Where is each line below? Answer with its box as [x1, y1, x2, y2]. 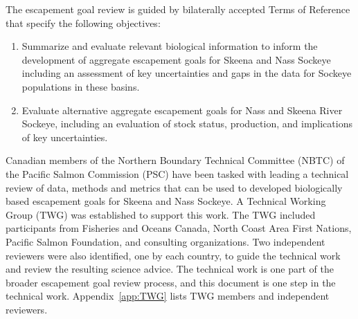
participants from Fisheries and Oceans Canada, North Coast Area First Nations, [6, 221, 352, 235]
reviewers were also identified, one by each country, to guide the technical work [6, 248, 341, 262]
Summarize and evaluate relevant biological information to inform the [21, 39, 318, 53]
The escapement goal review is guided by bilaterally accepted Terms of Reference [6, 2, 350, 16]
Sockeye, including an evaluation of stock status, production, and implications [21, 116, 352, 131]
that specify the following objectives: [6, 15, 161, 30]
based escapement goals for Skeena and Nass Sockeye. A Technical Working [6, 194, 326, 208]
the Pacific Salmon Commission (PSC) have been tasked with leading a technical [6, 166, 349, 181]
